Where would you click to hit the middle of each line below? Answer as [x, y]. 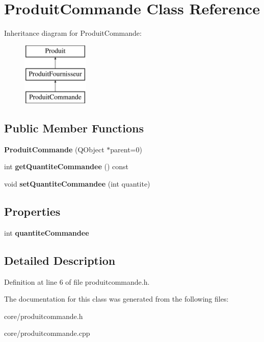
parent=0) [126, 149]
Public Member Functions [74, 128]
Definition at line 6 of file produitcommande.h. [77, 281]
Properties [32, 211]
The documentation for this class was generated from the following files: [116, 299]
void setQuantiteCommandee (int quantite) [77, 184]
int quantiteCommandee [47, 232]
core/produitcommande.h [44, 316]
